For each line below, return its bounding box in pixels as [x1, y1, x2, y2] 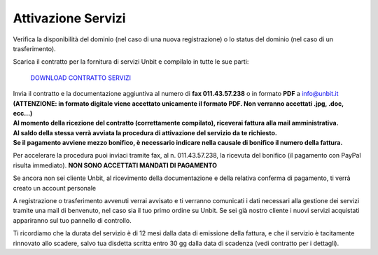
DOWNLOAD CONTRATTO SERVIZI [30, 74, 132, 82]
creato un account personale [13, 184, 97, 192]
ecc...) [13, 109, 33, 117]
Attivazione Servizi [13, 11, 126, 26]
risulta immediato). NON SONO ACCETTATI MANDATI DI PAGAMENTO [13, 161, 217, 170]
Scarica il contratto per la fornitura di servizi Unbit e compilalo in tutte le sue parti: [13, 57, 249, 66]
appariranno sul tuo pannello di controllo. [13, 216, 132, 224]
